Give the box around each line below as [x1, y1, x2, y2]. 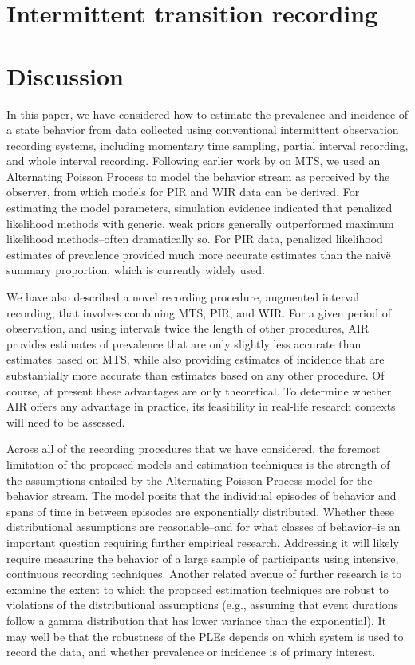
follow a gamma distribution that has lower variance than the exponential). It [6, 612, 386, 628]
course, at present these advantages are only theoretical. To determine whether [6, 382, 392, 399]
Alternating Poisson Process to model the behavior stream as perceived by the [6, 167, 390, 184]
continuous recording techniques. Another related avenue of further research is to [6, 565, 402, 582]
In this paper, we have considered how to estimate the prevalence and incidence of [6, 105, 409, 122]
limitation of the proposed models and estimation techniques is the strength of [6, 455, 390, 472]
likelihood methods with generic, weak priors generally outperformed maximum [6, 214, 394, 231]
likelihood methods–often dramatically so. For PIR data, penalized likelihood [6, 230, 383, 247]
